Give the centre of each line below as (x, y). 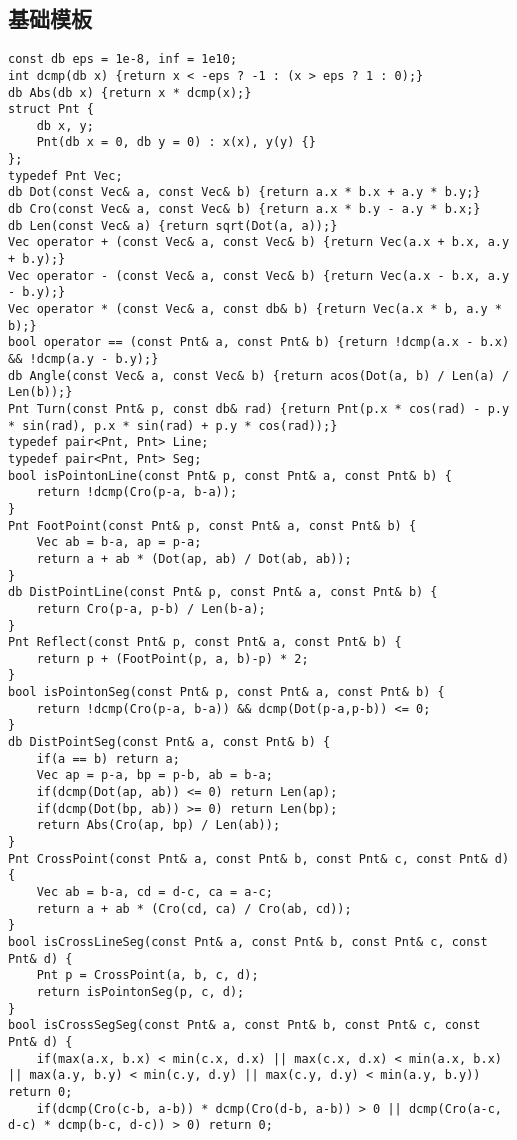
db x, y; (65, 125)
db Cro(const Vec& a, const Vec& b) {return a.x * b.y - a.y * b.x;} (244, 209)
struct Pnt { (51, 109)
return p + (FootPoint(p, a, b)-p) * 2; (172, 658)
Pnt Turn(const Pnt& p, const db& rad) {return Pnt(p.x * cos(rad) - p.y (259, 408)
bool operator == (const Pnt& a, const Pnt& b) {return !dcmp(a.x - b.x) (259, 342)
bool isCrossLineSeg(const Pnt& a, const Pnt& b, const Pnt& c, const (248, 941)
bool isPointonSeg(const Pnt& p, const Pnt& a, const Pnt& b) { (226, 692)
